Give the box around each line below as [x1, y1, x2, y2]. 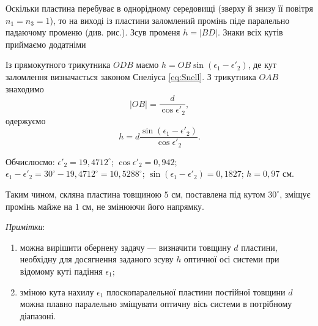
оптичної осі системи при [183, 253, 279, 265]
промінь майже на [6, 199, 73, 212]
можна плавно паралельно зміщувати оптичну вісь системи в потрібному [20, 297, 292, 310]
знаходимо [6, 82, 44, 95]
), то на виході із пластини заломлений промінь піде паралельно [50, 13, 290, 26]
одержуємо [6, 114, 46, 127]
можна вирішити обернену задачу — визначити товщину [20, 240, 231, 253]
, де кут [248, 58, 276, 71]
